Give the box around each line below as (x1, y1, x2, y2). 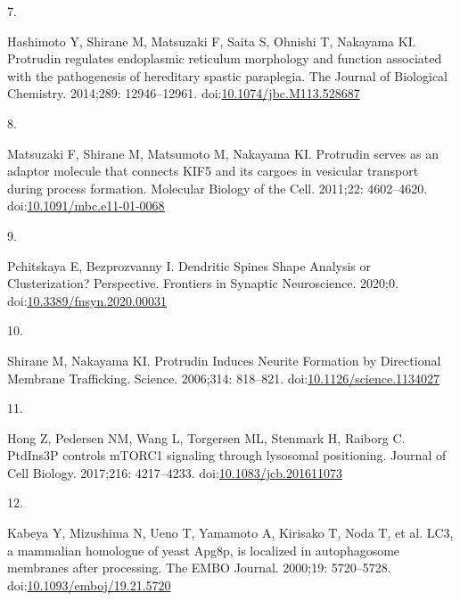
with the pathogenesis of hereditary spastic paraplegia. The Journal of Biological (7, 66, 448, 85)
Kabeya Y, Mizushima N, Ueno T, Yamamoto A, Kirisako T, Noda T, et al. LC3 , (7, 523, 454, 542)
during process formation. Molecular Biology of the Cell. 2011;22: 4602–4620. (7, 178, 428, 197)
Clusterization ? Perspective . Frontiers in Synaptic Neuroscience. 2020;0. (7, 274, 398, 292)
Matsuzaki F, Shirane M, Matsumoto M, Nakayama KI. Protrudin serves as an (7, 144, 439, 162)
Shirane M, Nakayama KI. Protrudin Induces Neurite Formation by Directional (7, 350, 441, 369)
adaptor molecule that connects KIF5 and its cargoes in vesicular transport (7, 161, 419, 180)
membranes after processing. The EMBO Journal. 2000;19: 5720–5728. (7, 558, 391, 577)
